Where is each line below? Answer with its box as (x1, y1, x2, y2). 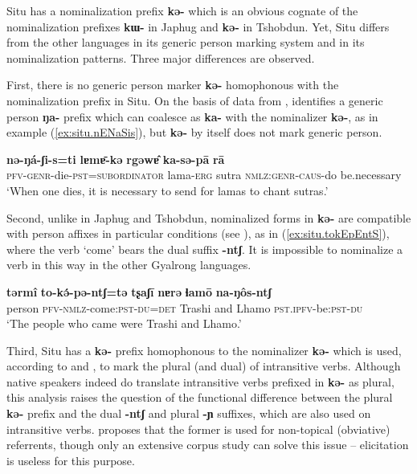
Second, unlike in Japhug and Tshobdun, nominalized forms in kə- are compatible (6, 209, 411, 226)
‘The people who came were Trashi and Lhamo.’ (6, 315, 242, 332)
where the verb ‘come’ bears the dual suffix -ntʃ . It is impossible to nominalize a (6, 240, 403, 257)
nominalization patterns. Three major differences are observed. (6, 49, 315, 66)
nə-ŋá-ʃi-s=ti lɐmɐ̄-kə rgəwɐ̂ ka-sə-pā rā (6, 150, 225, 167)
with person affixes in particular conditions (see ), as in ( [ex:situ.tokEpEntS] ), (6, 225, 390, 242)
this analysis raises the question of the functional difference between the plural (6, 389, 393, 406)
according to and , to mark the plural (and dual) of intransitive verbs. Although (6, 358, 401, 374)
